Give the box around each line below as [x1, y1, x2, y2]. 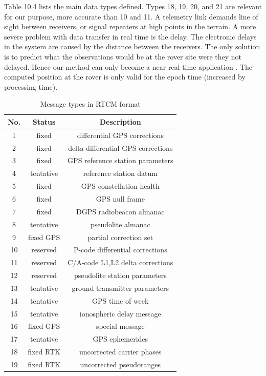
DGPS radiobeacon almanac [76, 206, 165, 216]
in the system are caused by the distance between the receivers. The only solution [4, 41, 260, 52]
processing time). [4, 81, 58, 92]
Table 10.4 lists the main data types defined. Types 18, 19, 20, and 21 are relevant [4, 1, 262, 11]
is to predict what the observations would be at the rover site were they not [4, 51, 242, 62]
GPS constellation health [81, 181, 160, 191]
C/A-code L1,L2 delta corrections [68, 257, 173, 268]
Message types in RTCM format [40, 98, 141, 109]
